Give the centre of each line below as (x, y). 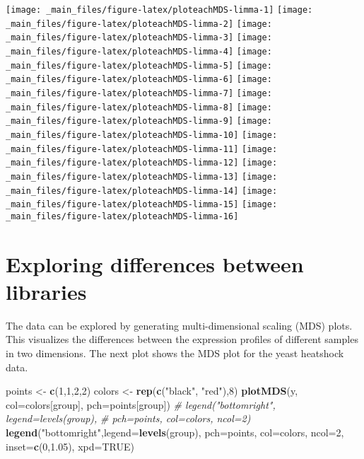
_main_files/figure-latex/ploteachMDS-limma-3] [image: (139, 38)
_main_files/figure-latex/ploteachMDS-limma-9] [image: (139, 121)
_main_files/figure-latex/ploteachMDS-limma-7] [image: (139, 93)
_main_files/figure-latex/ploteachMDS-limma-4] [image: (139, 51)
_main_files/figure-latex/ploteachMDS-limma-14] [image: (142, 191)
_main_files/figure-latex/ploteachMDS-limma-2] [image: (139, 24)
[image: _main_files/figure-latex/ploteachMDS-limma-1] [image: (159, 10)
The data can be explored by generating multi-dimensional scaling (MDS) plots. (179, 325)
